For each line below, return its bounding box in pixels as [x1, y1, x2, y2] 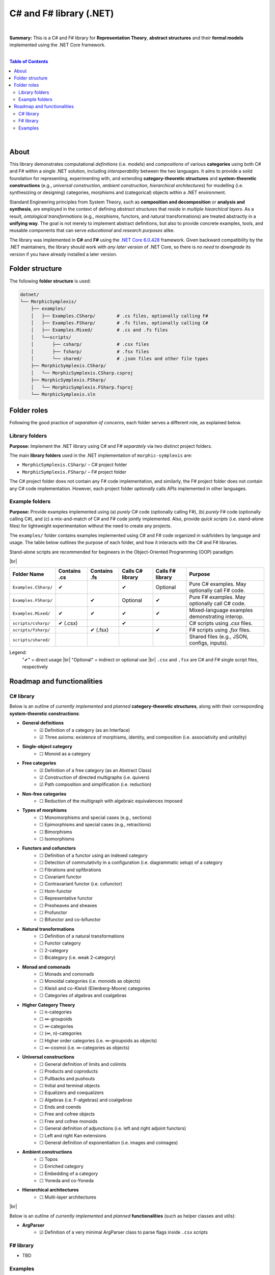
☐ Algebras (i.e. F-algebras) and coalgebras [39, 1096, 132, 1103]
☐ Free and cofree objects [39, 1111, 95, 1117]
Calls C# [122, 568, 143, 575]
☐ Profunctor [39, 909, 67, 915]
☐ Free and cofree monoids [39, 1118, 98, 1124]
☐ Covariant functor [39, 874, 81, 880]
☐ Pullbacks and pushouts [39, 1075, 95, 1081]
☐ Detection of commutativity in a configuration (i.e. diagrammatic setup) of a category [39, 859, 223, 865]
